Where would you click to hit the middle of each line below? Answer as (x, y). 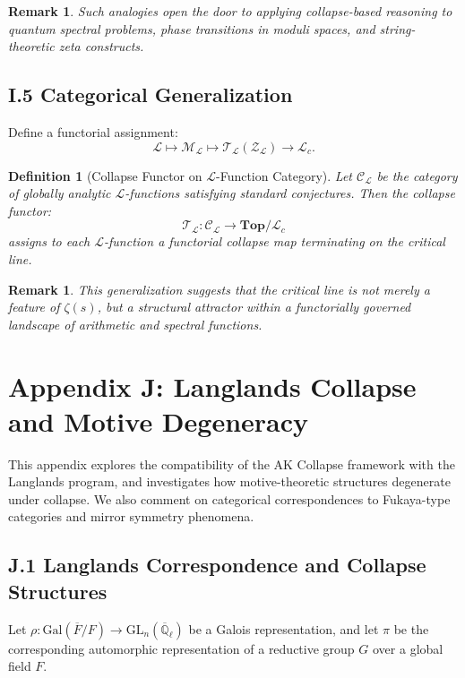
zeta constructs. (101, 46)
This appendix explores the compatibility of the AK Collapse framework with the (232, 463)
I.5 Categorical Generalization (151, 94)
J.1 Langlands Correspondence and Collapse (217, 565)
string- (397, 28)
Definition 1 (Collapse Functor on (105, 175)
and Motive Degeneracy (159, 421)
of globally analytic (60, 193)
